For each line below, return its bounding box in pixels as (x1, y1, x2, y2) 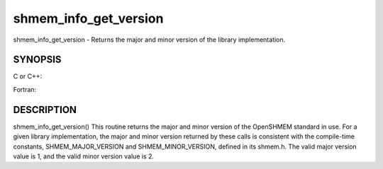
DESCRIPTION (13, 103, 77, 116)
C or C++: (13, 72, 43, 81)
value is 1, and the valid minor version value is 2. (13, 152, 155, 161)
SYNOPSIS (13, 54, 62, 66)
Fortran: (13, 85, 37, 93)
